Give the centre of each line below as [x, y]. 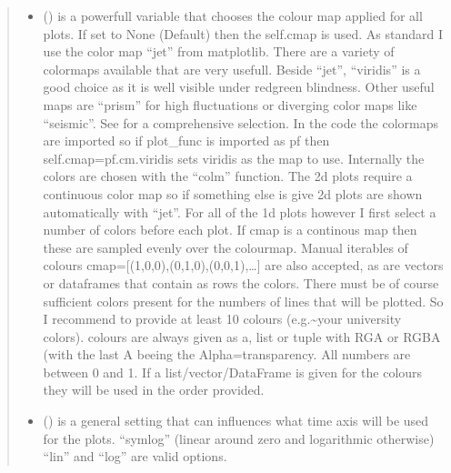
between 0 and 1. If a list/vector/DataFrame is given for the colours [233, 372]
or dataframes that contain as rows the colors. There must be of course [241, 282]
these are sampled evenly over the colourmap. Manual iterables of [225, 247]
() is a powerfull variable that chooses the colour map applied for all [233, 15]
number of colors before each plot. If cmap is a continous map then [230, 230]
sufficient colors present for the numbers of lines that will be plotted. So [243, 301]
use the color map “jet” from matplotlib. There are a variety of [219, 51]
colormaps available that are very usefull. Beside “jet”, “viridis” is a [232, 69]
